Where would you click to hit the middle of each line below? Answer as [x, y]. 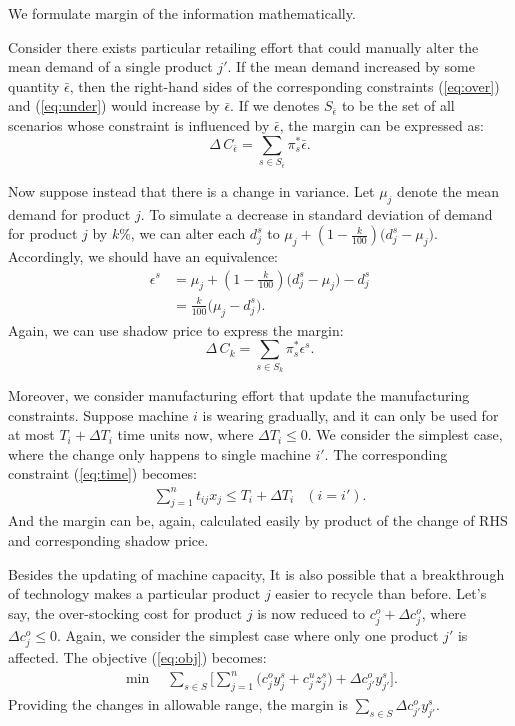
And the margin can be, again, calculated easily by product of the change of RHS [258, 520]
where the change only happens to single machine [159, 453]
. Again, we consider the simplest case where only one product [247, 634]
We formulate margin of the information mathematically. [182, 13]
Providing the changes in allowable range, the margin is [178, 703]
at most [31, 434]
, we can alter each [188, 233]
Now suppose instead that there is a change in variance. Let [191, 190]
